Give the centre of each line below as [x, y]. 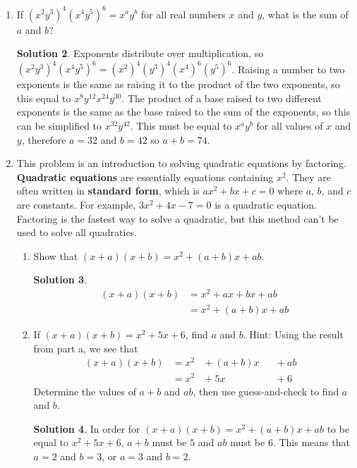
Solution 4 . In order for [87, 428]
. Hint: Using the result [293, 334]
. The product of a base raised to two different [222, 98]
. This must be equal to [181, 125]
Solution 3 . [60, 279]
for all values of [290, 125]
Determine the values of [85, 391]
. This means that [311, 442]
